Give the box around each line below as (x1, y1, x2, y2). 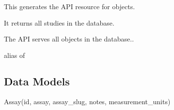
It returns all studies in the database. (4, 17, 114, 27)
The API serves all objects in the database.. (4, 34, 134, 44)
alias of (4, 50, 25, 60)
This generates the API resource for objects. (4, 1, 135, 11)
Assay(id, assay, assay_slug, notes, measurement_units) (4, 96, 171, 106)
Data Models (4, 73, 70, 88)
